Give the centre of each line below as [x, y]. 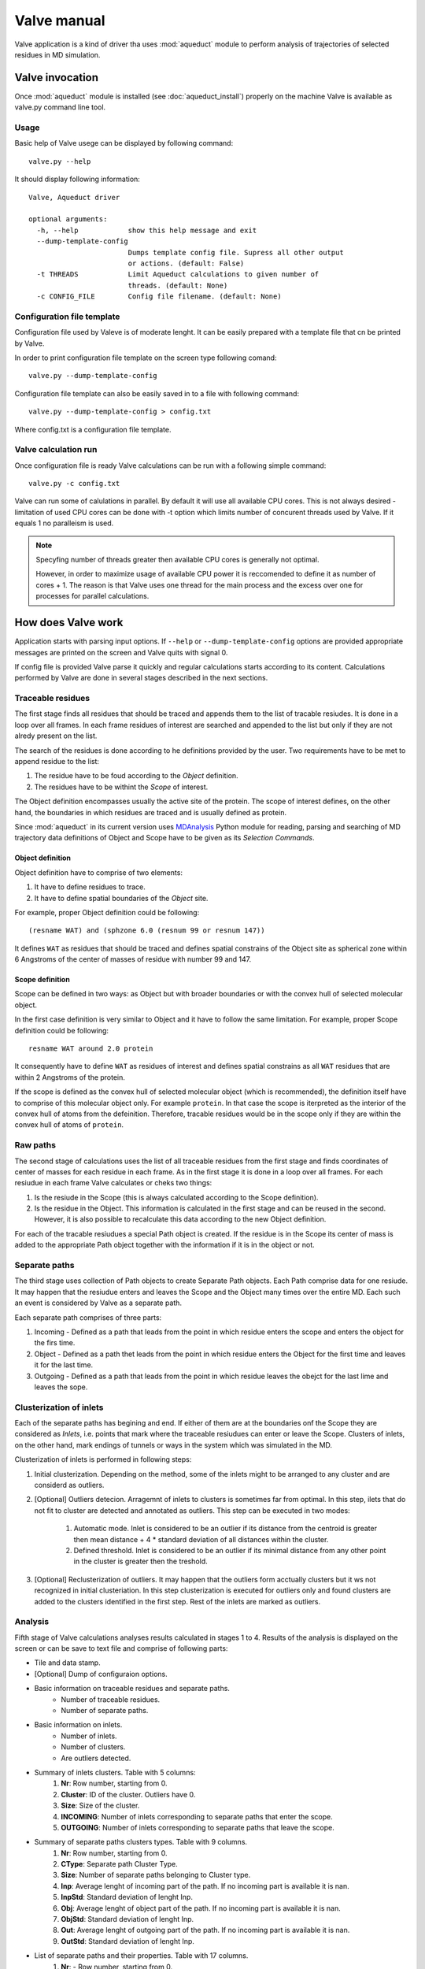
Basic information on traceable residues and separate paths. [132, 1689]
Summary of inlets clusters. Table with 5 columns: [115, 1772]
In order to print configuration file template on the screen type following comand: [146, 358]
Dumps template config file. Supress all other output [236, 252]
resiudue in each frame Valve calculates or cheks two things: [113, 1183]
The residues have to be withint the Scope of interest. [121, 787]
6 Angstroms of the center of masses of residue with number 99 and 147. [133, 959]
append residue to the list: [57, 761]
